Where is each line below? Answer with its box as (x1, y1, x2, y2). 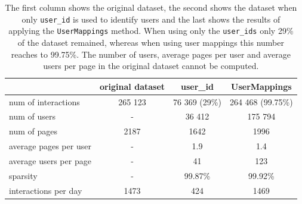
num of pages (9, 125, 57, 137)
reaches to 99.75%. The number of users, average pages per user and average (11, 48, 291, 60)
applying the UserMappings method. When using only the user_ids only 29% (8, 24, 294, 37)
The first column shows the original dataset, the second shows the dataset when (5, 1, 297, 13)
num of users (9, 110, 56, 123)
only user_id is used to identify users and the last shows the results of (21, 12, 281, 25)
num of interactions (9, 95, 80, 108)
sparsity (9, 169, 38, 181)
